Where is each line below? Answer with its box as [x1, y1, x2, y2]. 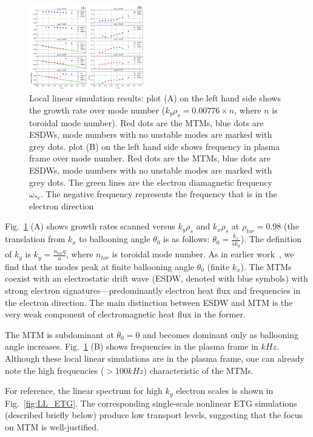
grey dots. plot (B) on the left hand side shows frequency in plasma [29, 140, 280, 152]
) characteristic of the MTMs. [143, 364, 254, 376]
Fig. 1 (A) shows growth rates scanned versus [5, 220, 175, 232]
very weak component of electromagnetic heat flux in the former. [5, 308, 246, 320]
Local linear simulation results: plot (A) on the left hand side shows [29, 92, 281, 104]
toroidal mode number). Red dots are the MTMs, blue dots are [29, 116, 264, 129]
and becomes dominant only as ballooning [143, 328, 298, 340]
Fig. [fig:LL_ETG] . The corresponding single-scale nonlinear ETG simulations [5, 396, 297, 409]
